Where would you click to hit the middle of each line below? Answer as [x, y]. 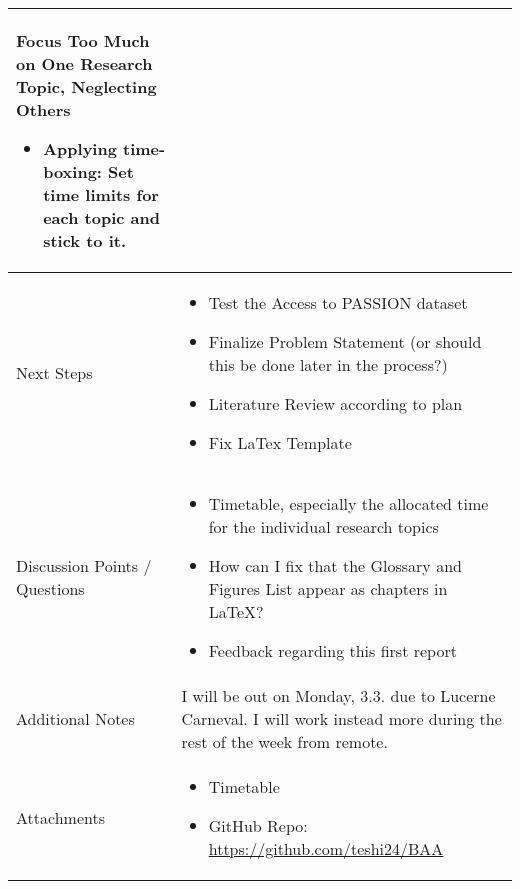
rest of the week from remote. [284, 741]
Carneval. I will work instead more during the [341, 718]
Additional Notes [75, 718]
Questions [50, 588]
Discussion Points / [84, 565]
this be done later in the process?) [328, 364]
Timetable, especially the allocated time [348, 503]
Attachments [60, 817]
